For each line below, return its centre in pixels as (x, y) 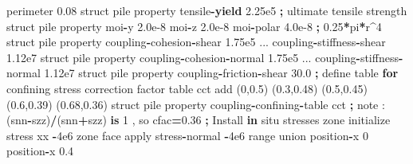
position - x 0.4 (40, 151)
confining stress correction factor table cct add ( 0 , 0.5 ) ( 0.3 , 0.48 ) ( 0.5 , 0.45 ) (187, 88)
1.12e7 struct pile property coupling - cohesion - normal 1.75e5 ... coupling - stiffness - (205, 57)
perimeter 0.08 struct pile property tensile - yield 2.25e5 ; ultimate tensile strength (207, 10)
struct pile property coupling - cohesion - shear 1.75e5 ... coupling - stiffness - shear (196, 42)
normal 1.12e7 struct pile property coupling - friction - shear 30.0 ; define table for (203, 73)
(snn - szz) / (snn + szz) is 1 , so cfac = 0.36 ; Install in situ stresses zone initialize (199, 120)
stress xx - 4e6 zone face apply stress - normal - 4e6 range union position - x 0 (187, 135)
